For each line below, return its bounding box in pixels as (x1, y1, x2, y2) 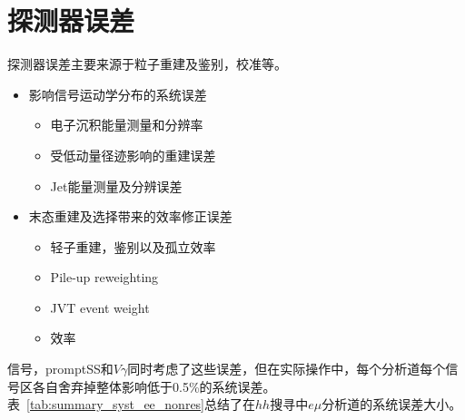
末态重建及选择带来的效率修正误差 (28, 207, 232, 226)
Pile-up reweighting (50, 268, 159, 287)
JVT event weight (50, 298, 150, 317)
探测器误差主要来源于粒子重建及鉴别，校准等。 (7, 54, 287, 73)
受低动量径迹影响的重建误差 (50, 145, 216, 164)
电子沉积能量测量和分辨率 (50, 115, 203, 134)
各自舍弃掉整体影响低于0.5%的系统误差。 (32, 376, 276, 396)
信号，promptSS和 (7, 359, 114, 378)
